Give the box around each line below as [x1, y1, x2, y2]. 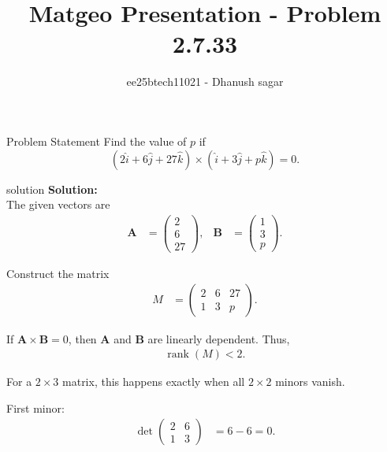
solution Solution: [6, 180, 98, 197]
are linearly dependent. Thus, [147, 330, 290, 346]
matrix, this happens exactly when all [62, 373, 245, 390]
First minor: [6, 399, 65, 416]
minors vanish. [275, 373, 345, 390]
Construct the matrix [6, 265, 110, 281]
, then [68, 330, 97, 346]
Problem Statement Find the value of [6, 132, 187, 149]
